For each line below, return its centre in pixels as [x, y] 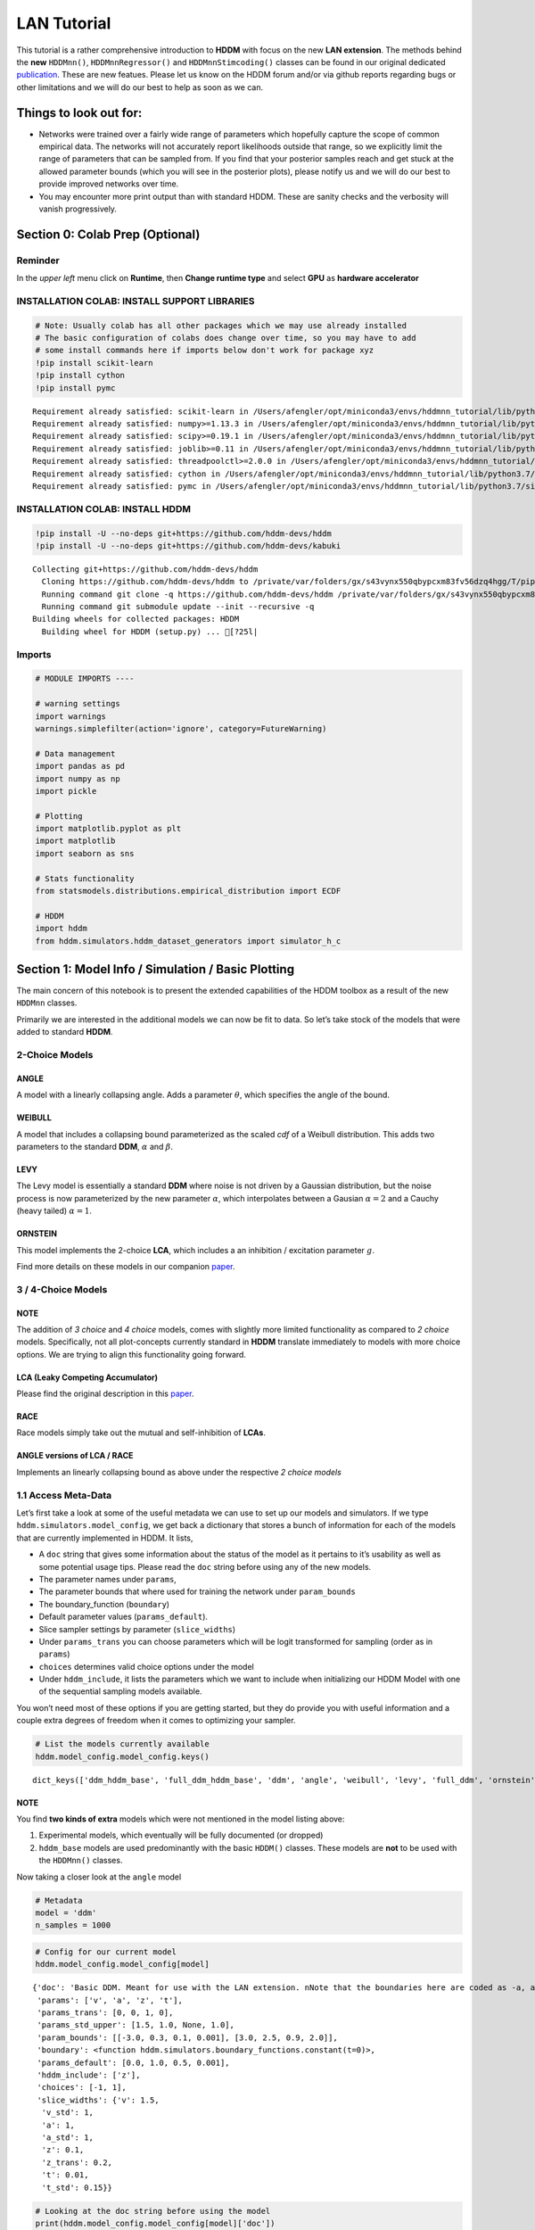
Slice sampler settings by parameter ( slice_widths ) [137, 1629]
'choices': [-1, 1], [82, 2088]
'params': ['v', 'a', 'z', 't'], [110, 2000]
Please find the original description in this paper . [105, 1394]
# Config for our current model [106, 1952]
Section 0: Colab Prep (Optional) [108, 234]
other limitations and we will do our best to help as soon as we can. [140, 87]
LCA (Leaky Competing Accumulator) [87, 1377]
